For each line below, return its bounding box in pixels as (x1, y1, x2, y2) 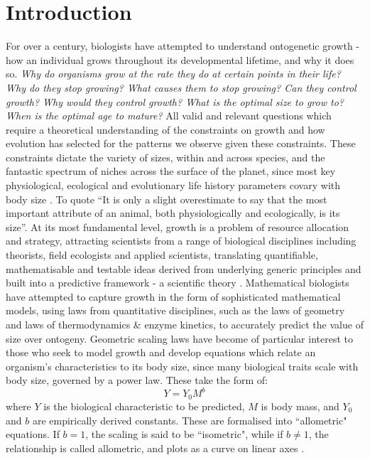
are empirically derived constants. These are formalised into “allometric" (32, 412, 347, 427)
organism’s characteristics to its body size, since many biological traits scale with (6, 358, 359, 373)
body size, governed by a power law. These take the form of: (6, 373, 268, 387)
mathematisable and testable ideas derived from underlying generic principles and (6, 261, 361, 276)
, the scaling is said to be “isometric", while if (85, 427, 283, 442)
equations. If (6, 427, 60, 442)
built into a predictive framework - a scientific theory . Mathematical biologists (6, 275, 349, 290)
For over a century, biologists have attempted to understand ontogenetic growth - (6, 38, 360, 53)
